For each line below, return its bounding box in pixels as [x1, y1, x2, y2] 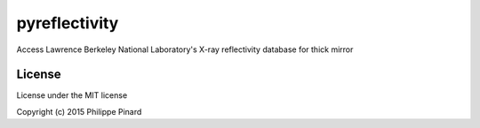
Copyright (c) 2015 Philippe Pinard [16, 106, 142, 117]
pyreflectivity [16, 13, 119, 33]
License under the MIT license [16, 90, 128, 101]
